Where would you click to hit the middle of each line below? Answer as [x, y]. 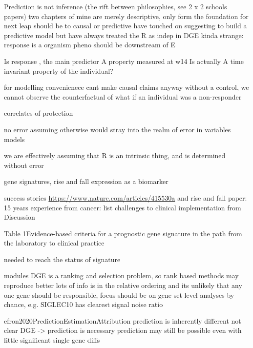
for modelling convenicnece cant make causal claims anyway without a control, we [126, 87]
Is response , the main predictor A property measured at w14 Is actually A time [124, 61]
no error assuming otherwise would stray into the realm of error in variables [117, 129]
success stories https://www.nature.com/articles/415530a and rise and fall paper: [126, 197]
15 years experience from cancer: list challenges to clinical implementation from [123, 207]
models [14, 139]
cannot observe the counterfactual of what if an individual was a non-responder [123, 96]
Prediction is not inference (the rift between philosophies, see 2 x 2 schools [116, 6]
